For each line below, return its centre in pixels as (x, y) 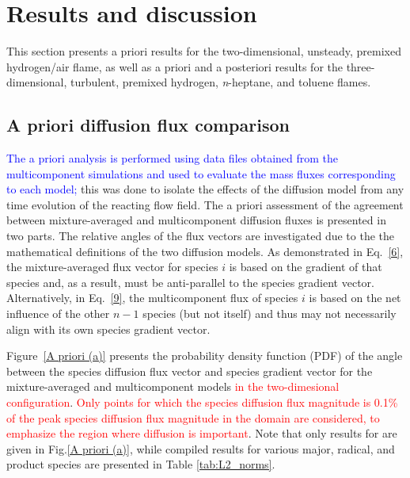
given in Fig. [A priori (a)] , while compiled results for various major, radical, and (201, 448)
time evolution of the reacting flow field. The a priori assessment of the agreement (205, 204)
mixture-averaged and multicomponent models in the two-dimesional (173, 386)
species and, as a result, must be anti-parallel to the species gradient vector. (190, 282)
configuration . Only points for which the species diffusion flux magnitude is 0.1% (202, 402)
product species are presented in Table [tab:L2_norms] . (141, 464)
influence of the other (58, 314)
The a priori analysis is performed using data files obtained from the (173, 158)
